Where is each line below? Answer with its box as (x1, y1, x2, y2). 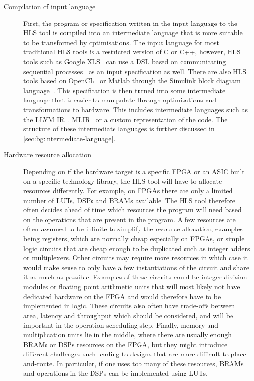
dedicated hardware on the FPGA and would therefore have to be (23, 291, 221, 301)
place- (231, 349, 249, 359)
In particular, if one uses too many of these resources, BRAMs (56, 358, 244, 368)
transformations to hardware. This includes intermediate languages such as (23, 104, 248, 114)
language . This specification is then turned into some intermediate (23, 85, 226, 95)
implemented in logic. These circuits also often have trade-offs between (23, 301, 235, 311)
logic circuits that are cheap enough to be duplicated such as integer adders (23, 243, 250, 253)
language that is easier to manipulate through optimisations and (23, 95, 216, 105)
